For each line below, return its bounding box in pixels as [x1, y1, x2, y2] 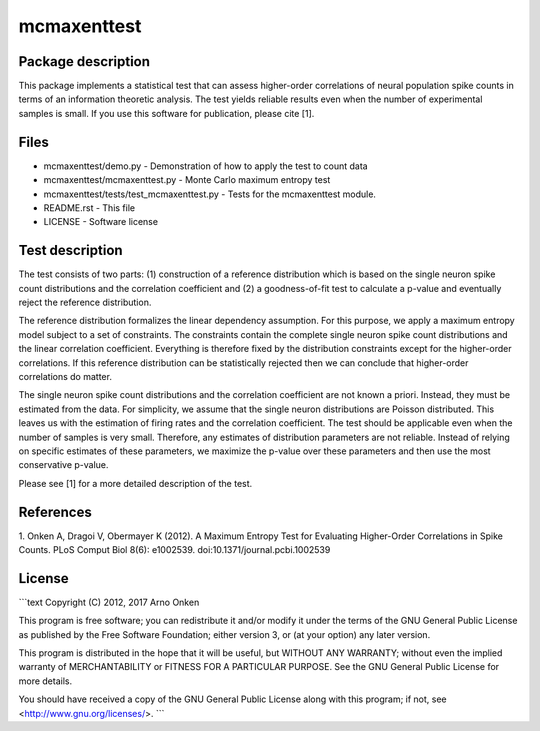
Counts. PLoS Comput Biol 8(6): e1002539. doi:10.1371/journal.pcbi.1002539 [18, 543, 331, 555]
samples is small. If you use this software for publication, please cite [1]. [18, 107, 315, 119]
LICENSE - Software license [43, 216, 159, 228]
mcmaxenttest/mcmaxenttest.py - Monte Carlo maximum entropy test [43, 174, 331, 186]
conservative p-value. [18, 459, 109, 471]
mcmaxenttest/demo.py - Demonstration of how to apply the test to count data [43, 160, 369, 172]
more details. [18, 675, 73, 687]
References [18, 503, 92, 520]
